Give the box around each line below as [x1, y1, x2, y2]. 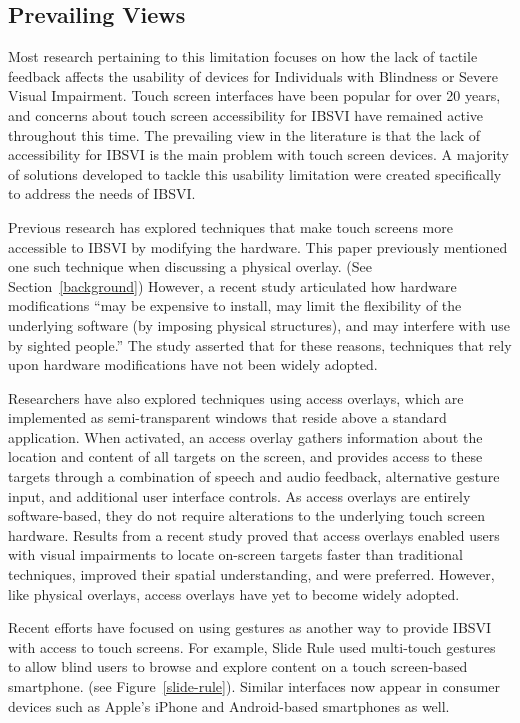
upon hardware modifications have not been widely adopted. [8, 354, 378, 375]
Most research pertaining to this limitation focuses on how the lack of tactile [8, 46, 478, 67]
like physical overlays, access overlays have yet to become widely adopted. [8, 583, 460, 604]
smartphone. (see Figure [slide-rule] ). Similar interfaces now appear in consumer [8, 676, 501, 697]
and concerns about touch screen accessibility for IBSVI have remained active [8, 104, 484, 125]
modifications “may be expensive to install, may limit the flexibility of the [8, 295, 462, 316]
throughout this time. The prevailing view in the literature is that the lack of [8, 124, 481, 145]
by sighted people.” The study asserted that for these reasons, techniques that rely [8, 334, 512, 355]
